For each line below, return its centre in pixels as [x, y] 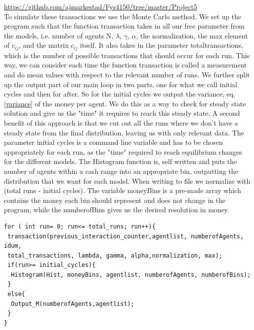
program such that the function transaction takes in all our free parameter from [125, 26]
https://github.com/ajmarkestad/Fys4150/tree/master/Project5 [101, 6]
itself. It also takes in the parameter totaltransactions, [161, 45]
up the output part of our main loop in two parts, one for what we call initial [121, 84]
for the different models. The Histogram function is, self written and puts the [121, 161]
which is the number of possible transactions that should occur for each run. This [127, 55]
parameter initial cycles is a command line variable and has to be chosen [113, 142]
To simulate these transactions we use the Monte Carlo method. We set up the [123, 16]
